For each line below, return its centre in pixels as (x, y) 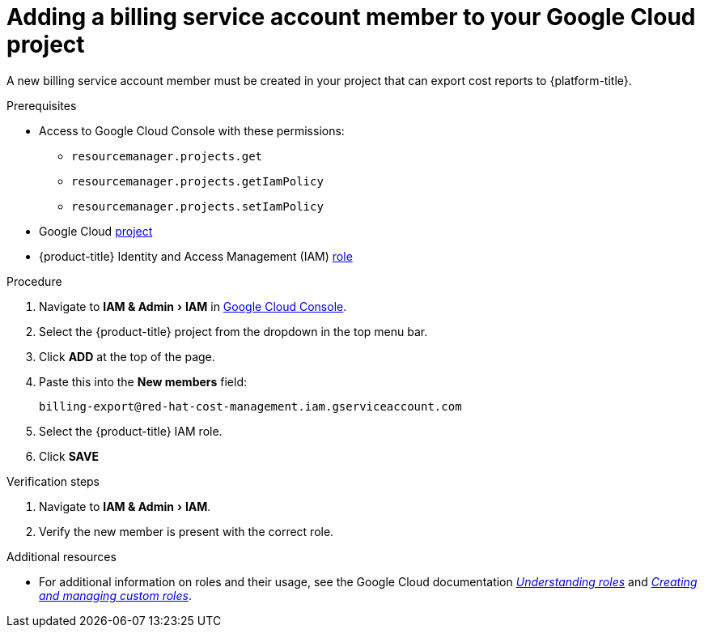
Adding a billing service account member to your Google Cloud (351, 17)
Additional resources (61, 556)
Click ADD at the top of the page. (127, 356)
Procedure (34, 281)
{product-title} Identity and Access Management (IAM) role (196, 256)
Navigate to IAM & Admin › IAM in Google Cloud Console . (193, 306)
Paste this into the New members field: (143, 381)
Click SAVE (69, 456)
